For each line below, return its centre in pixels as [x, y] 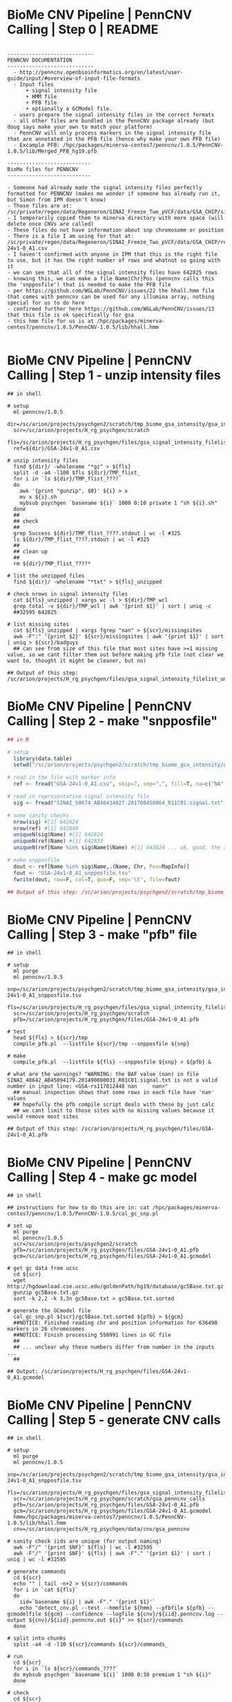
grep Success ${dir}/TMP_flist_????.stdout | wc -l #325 [97, 533]
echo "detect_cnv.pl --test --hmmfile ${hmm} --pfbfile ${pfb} [113, 1608]
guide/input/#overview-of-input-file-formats [74, 78]
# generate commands [37, 1572]
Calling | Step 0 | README [83, 29]
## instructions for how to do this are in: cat [78, 1208]
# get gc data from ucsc [43, 1269]
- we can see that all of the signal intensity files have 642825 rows [112, 272]
